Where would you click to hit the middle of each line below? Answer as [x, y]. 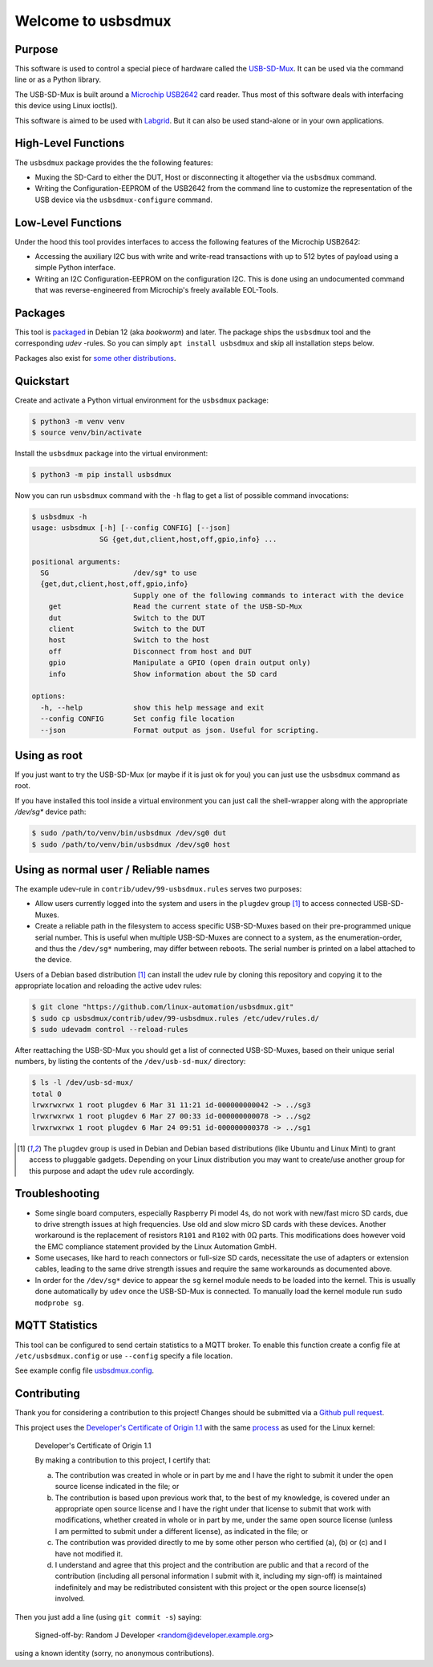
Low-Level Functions [68, 223]
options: [49, 696]
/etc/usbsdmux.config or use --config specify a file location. [124, 1356]
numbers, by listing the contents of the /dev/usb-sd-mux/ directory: [130, 1062]
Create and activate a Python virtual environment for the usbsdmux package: [142, 400]
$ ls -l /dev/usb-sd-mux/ [83, 1083]
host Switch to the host [129, 640]
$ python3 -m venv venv [79, 421]
